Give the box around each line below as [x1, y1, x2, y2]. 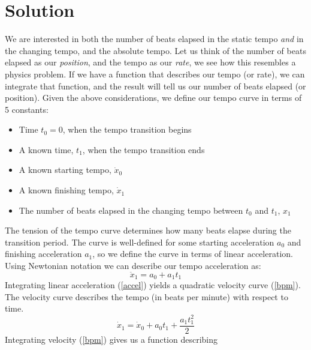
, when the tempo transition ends [82, 143, 205, 155]
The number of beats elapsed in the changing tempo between [19, 204, 243, 216]
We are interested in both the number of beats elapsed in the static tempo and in [5, 32, 304, 45]
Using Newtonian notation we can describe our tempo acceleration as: [5, 259, 261, 272]
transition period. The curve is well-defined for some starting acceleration [5, 235, 274, 248]
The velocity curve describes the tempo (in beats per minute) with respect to [5, 290, 288, 303]
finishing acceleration [5, 247, 82, 260]
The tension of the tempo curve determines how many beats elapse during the [5, 224, 291, 237]
